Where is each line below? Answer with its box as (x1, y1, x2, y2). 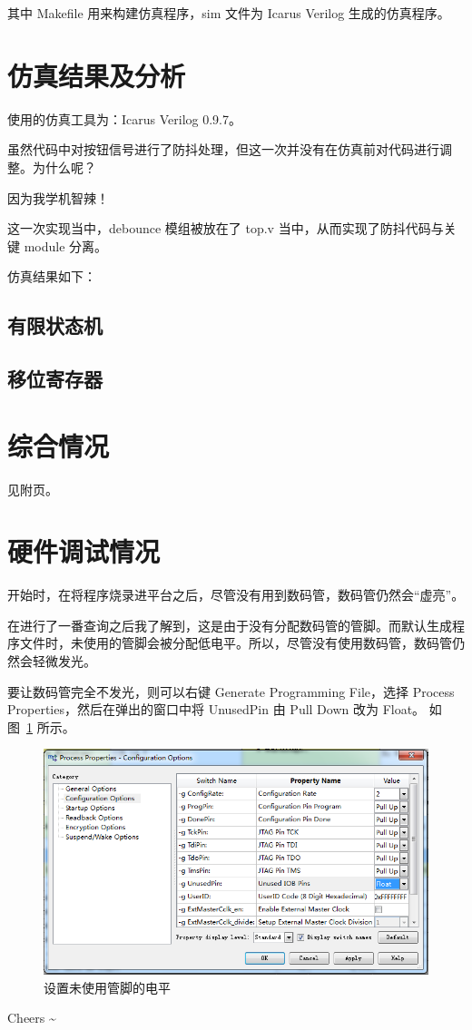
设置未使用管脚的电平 (44, 977, 171, 996)
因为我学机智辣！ (7, 188, 109, 207)
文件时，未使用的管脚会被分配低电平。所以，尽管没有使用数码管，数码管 (19, 633, 452, 652)
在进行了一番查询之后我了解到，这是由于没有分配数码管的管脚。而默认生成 (7, 615, 452, 634)
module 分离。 (24, 236, 108, 255)
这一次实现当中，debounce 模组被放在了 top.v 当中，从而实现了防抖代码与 (7, 219, 444, 238)
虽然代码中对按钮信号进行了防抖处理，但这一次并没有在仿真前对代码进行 (7, 140, 439, 159)
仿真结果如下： (7, 267, 96, 286)
